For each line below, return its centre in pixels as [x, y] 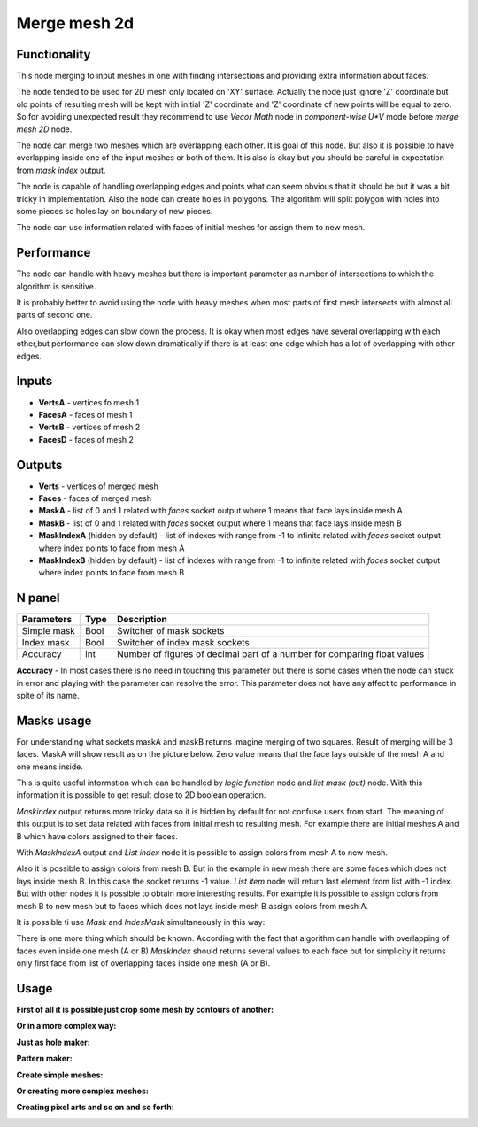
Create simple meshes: [60, 1075]
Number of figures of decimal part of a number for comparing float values [270, 654]
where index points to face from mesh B [112, 573]
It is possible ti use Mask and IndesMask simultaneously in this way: [141, 922]
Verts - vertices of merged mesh [99, 486]
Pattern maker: [44, 1059]
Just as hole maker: [53, 1042]
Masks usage [54, 720]
